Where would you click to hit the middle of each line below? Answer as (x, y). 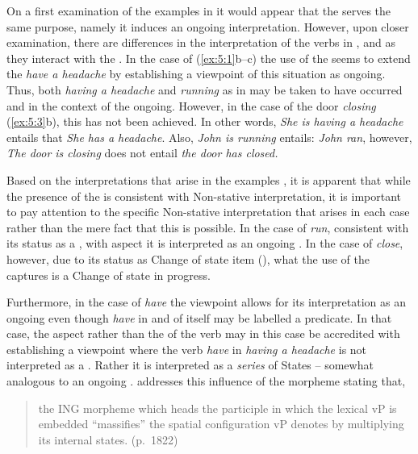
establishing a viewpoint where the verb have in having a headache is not (187, 349)
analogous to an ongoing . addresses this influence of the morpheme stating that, (206, 381)
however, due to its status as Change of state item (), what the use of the (188, 258)
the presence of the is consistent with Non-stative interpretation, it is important (204, 196)
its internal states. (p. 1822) (108, 439)
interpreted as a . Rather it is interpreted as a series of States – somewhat (190, 365)
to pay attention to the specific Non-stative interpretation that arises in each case (208, 212)
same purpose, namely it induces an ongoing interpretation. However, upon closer (208, 26)
